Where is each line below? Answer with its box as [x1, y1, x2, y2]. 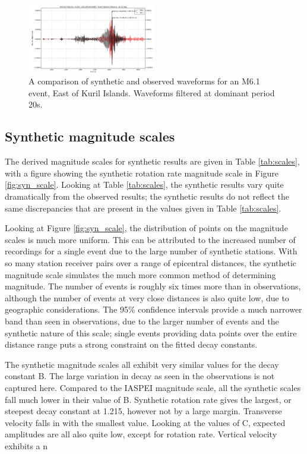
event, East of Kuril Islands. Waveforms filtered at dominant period [29, 86, 275, 99]
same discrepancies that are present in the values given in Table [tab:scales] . [5, 201, 281, 214]
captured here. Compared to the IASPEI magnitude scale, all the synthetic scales [5, 381, 301, 393]
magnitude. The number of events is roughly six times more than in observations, [5, 280, 301, 292]
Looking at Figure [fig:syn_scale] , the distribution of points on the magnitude [5, 222, 288, 234]
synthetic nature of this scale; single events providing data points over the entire [5, 326, 297, 339]
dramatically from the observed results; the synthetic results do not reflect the [5, 190, 290, 203]
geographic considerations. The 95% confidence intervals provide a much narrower [5, 303, 302, 316]
